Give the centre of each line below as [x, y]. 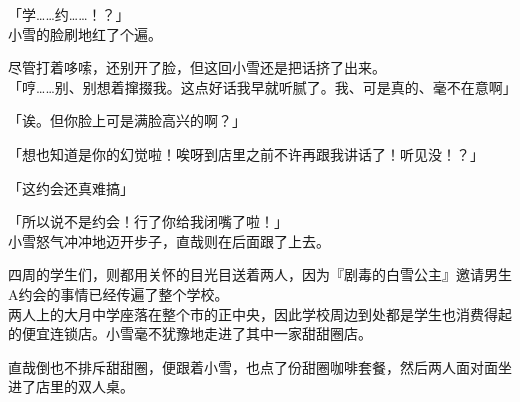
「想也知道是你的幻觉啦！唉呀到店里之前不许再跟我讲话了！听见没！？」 [246, 153]
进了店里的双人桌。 [71, 386]
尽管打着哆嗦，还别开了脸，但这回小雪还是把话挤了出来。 [197, 67]
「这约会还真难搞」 [71, 187]
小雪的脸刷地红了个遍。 [85, 33]
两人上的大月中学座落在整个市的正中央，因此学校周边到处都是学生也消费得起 [260, 313]
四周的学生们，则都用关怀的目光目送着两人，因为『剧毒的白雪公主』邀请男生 [260, 274]
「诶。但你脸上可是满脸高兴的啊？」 [127, 120]
